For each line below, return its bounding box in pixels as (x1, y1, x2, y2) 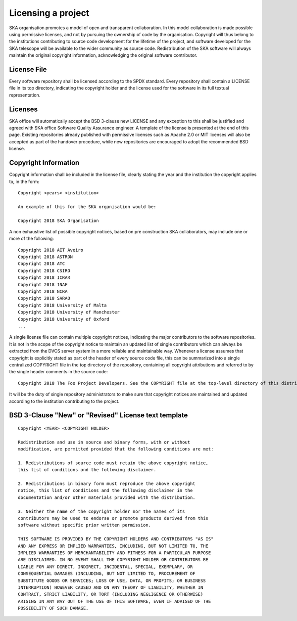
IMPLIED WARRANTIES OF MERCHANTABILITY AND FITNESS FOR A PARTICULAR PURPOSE (18, 550, 211, 556)
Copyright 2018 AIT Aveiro (18, 247, 84, 253)
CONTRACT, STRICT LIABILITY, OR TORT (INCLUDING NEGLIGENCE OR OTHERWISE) (18, 591, 203, 597)
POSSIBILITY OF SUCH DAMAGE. (18, 606, 89, 611)
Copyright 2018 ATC (18, 261, 65, 266)
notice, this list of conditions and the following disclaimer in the (18, 488, 193, 493)
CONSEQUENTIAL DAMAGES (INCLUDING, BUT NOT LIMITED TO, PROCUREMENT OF (18, 571, 196, 577)
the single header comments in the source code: (9, 369, 108, 375)
